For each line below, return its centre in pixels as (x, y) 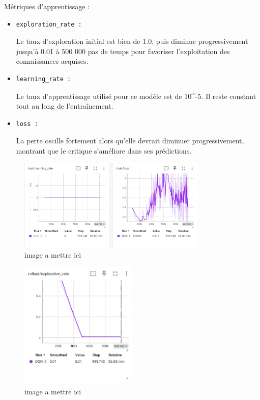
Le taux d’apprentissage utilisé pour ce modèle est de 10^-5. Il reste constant (136, 96)
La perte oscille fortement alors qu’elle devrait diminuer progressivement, (130, 141)
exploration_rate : (49, 24)
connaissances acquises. (52, 61)
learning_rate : (44, 79)
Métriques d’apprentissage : (47, 6)
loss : (27, 124)
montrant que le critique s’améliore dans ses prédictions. (104, 150)
